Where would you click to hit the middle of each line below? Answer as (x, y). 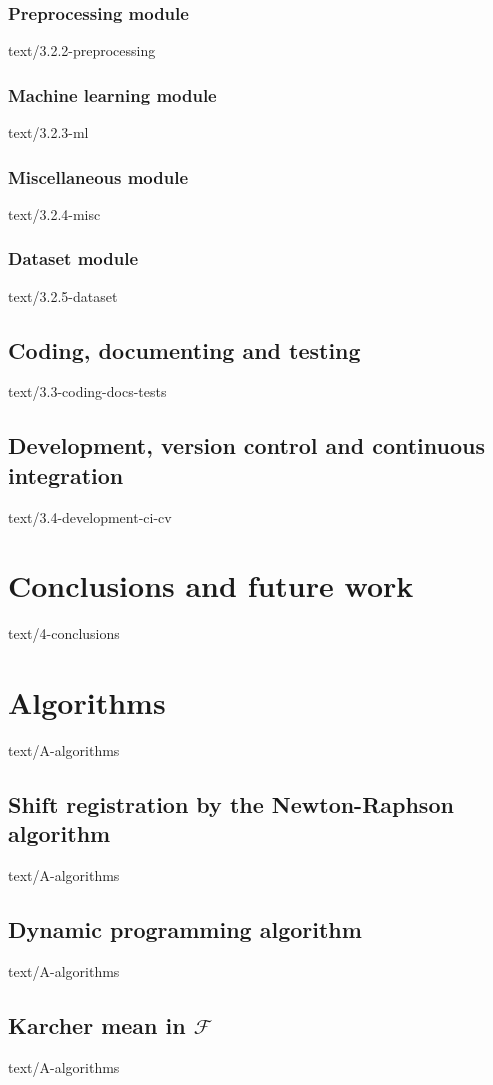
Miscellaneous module (98, 176)
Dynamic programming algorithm (185, 929)
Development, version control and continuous (247, 445)
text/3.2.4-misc (54, 213)
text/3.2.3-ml (48, 132)
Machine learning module (112, 94)
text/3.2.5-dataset (63, 295)
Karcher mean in (97, 1025)
